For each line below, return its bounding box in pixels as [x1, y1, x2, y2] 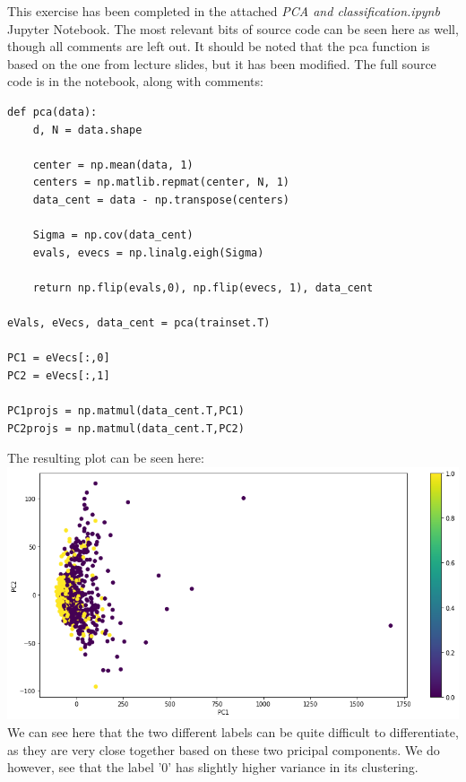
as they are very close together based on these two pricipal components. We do [7, 740, 440, 759]
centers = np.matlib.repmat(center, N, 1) [32, 176, 289, 189]
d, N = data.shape [32, 123, 142, 136]
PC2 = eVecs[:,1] [7, 369, 110, 382]
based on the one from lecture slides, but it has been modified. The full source [7, 54, 436, 73]
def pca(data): [7, 105, 98, 118]
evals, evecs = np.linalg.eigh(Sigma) [32, 246, 264, 259]
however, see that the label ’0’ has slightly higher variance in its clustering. [7, 758, 419, 777]
